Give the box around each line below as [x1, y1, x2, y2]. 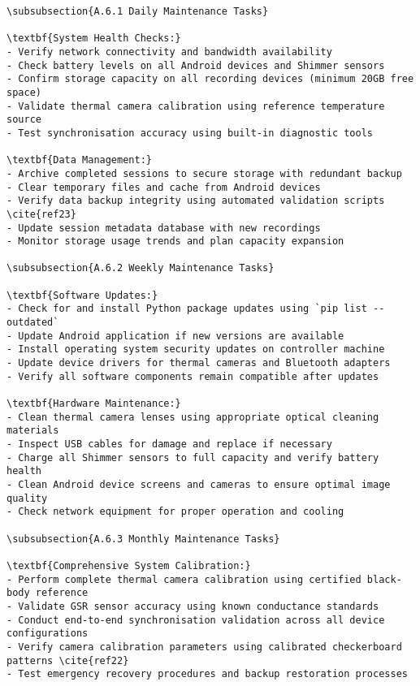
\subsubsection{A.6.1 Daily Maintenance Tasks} [6, 6, 269, 17]
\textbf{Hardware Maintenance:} [6, 398, 181, 410]
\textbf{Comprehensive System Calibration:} [6, 559, 251, 572]
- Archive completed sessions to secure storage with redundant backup [6, 167, 402, 179]
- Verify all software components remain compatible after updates [6, 370, 379, 382]
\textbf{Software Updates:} [6, 289, 158, 301]
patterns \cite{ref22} [6, 654, 129, 667]
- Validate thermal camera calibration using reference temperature [6, 100, 385, 112]
